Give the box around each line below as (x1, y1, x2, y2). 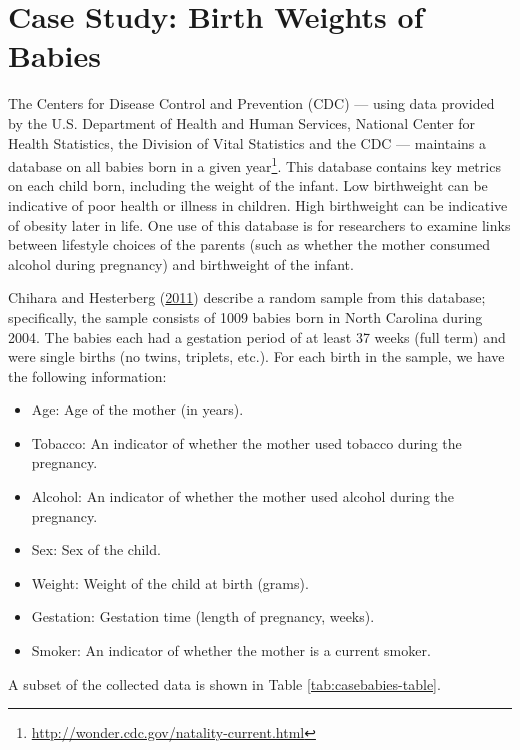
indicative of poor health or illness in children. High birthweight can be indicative (8, 194, 508, 215)
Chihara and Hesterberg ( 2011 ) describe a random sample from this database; (8, 287, 486, 308)
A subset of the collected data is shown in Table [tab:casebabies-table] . (8, 673, 441, 694)
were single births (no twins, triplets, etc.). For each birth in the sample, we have (8, 346, 505, 367)
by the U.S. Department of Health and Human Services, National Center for (8, 112, 476, 133)
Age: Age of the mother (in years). (31, 399, 244, 420)
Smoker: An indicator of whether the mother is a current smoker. (31, 640, 431, 661)
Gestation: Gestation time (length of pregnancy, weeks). (31, 606, 375, 627)
